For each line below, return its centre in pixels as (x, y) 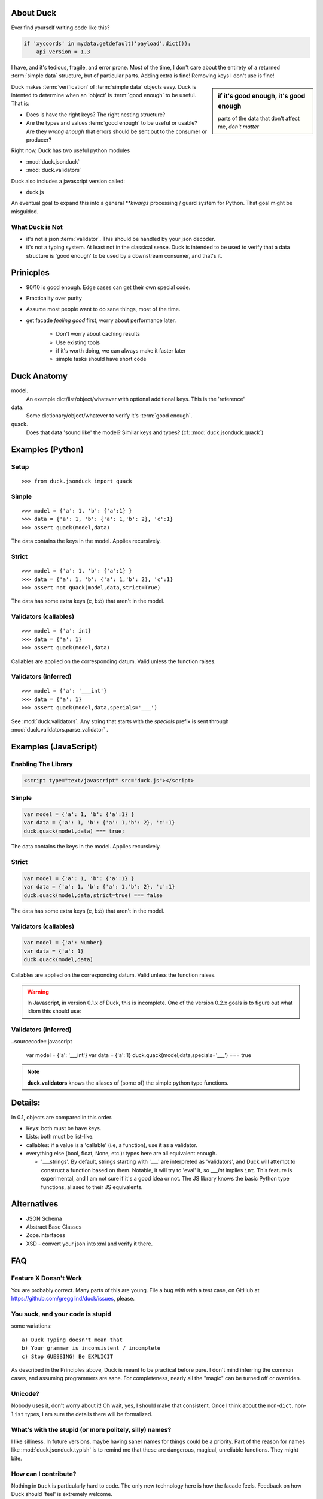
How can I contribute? (44, 1474)
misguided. (25, 211)
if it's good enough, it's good (262, 96)
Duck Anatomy (39, 376)
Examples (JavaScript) (54, 747)
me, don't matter (239, 127)
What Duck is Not (37, 227)
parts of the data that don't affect (259, 118)
